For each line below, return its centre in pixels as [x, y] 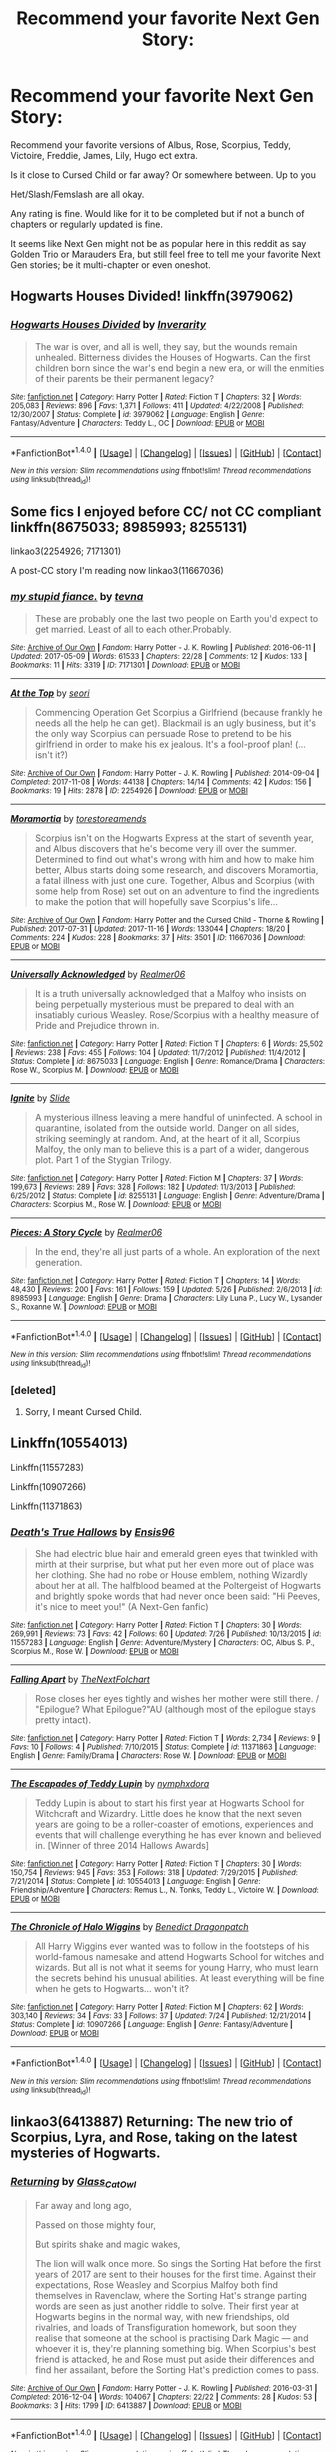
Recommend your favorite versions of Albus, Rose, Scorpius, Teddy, [151, 144]
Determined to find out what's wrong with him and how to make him [174, 859]
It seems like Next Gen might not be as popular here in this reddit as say [158, 243]
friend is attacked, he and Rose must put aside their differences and [174, 2359]
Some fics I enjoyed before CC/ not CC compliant [166, 511]
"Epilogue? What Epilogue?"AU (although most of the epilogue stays [175, 1709]
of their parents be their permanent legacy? [124, 378]
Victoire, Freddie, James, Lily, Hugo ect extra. [104, 155]
